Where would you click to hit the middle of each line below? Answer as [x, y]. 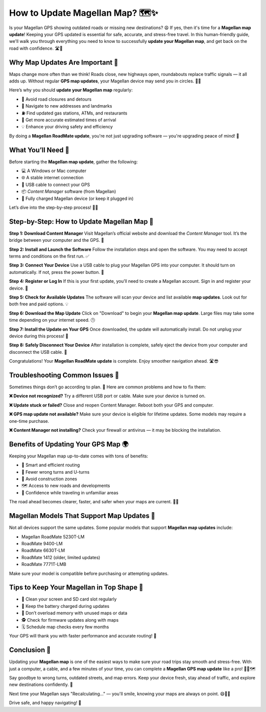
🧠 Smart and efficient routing [51, 465]
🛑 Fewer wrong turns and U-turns [55, 472]
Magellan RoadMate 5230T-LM [53, 537]
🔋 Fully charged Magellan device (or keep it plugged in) [78, 198]
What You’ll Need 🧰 [39, 150]
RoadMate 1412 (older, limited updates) [61, 557]
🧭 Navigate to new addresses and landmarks [67, 106]
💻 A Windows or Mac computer [54, 171]
